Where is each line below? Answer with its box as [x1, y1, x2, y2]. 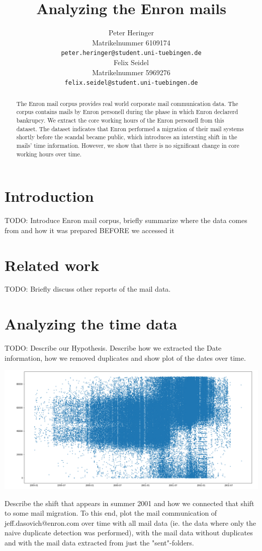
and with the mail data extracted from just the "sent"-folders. [5, 537, 194, 548]
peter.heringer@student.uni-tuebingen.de [61, 49, 202, 57]
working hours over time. [16, 149, 82, 158]
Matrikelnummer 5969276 [92, 67, 170, 77]
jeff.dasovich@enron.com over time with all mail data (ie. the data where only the [5, 517, 256, 528]
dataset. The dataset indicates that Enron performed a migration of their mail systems [16, 124, 244, 133]
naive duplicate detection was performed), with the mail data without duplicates [5, 527, 253, 538]
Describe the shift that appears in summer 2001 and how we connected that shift [5, 498, 254, 508]
